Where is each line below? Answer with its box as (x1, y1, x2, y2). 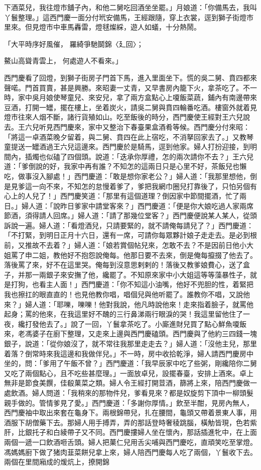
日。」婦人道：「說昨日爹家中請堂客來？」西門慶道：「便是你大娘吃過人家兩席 (4, 200, 253, 211)
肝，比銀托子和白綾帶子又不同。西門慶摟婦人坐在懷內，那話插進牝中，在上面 (4, 427, 257, 437)
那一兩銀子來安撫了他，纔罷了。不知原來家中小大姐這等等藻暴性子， (25, 269, 250, 279)
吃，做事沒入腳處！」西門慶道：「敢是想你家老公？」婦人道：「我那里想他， (4, 170, 250, 181)
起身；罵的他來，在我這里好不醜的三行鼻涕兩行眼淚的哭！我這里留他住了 (4, 309, 243, 319)
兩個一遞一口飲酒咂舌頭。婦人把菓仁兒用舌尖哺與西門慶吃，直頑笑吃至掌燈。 (4, 436, 257, 447)
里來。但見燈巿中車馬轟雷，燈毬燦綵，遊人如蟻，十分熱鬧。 (4, 22, 201, 32)
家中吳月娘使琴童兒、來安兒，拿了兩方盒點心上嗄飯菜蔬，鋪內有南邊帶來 (18, 92, 257, 103)
